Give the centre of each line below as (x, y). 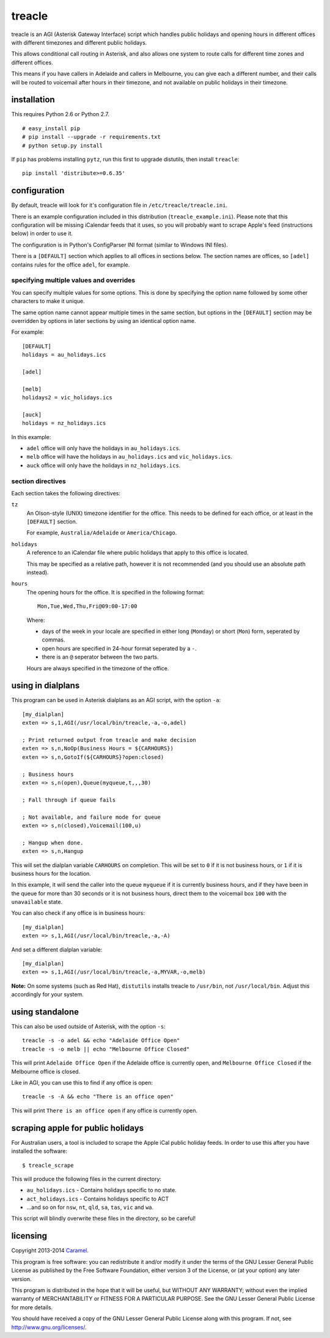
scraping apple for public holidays (78, 1128)
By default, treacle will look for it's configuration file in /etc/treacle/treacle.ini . (119, 205)
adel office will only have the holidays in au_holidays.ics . (104, 448)
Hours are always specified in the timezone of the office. (98, 668)
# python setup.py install (63, 146)
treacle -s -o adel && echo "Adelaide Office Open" (101, 1040)
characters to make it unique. (48, 301)
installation (33, 100)
